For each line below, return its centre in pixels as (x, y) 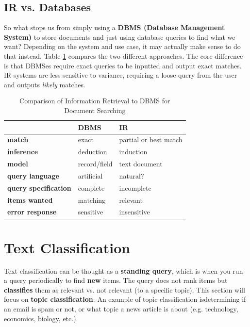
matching (92, 200)
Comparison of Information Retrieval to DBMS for (95, 101)
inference (23, 152)
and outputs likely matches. (45, 84)
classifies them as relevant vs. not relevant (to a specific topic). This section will (125, 289)
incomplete (135, 188)
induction (133, 152)
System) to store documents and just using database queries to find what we (120, 37)
